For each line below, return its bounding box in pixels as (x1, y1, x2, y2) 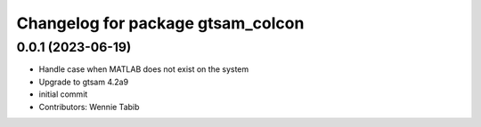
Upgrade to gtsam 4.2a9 (38, 76, 129, 87)
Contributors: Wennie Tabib (38, 101, 140, 112)
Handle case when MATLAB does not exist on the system (38, 64, 249, 75)
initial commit (38, 89, 88, 99)
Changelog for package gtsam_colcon (16, 13, 305, 33)
